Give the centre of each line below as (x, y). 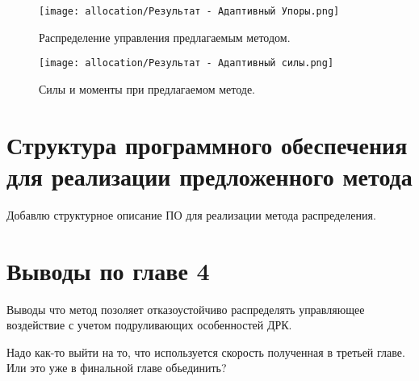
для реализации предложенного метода (209, 176)
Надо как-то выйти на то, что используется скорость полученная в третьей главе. (206, 352)
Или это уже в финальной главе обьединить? (117, 368)
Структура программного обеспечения (207, 144)
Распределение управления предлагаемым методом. (165, 37)
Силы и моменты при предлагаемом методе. (147, 88)
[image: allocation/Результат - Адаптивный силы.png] (186, 63)
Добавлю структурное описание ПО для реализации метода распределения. (191, 214)
